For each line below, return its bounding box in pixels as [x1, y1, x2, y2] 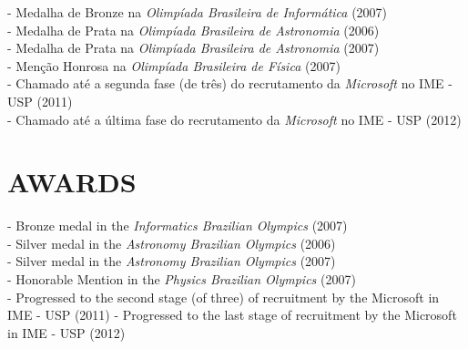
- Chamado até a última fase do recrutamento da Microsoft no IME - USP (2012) [7, 109, 462, 128]
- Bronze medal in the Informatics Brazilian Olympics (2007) [7, 216, 348, 235]
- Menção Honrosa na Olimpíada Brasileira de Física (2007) [7, 56, 341, 75]
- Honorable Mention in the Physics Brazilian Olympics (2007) [7, 270, 356, 289]
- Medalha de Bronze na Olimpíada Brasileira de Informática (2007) [7, 3, 388, 21]
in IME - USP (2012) [7, 323, 126, 342]
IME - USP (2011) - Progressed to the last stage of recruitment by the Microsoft [7, 305, 457, 324]
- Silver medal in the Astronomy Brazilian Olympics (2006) [7, 233, 336, 252]
